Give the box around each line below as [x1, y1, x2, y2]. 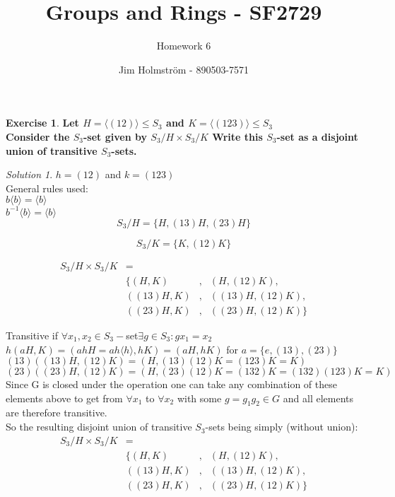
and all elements [283, 390, 353, 405]
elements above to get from [6, 390, 123, 405]
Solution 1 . [6, 167, 53, 182]
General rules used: [6, 180, 88, 195]
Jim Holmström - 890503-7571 [118, 62, 249, 76]
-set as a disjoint [276, 129, 358, 144]
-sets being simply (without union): [205, 419, 358, 434]
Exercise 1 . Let [6, 115, 79, 130]
